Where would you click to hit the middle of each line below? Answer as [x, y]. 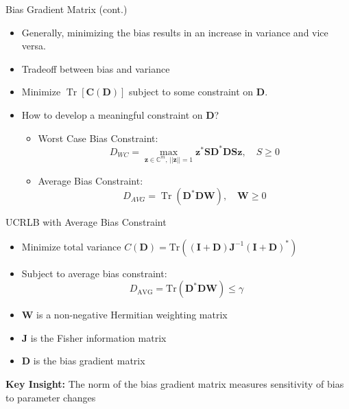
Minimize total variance [71, 246]
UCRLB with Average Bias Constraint [86, 222]
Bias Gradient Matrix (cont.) [67, 9]
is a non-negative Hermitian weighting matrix [132, 315]
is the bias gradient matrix [89, 361]
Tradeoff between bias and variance [96, 68]
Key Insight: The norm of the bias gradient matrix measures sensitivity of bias [175, 384]
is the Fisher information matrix [98, 337]
